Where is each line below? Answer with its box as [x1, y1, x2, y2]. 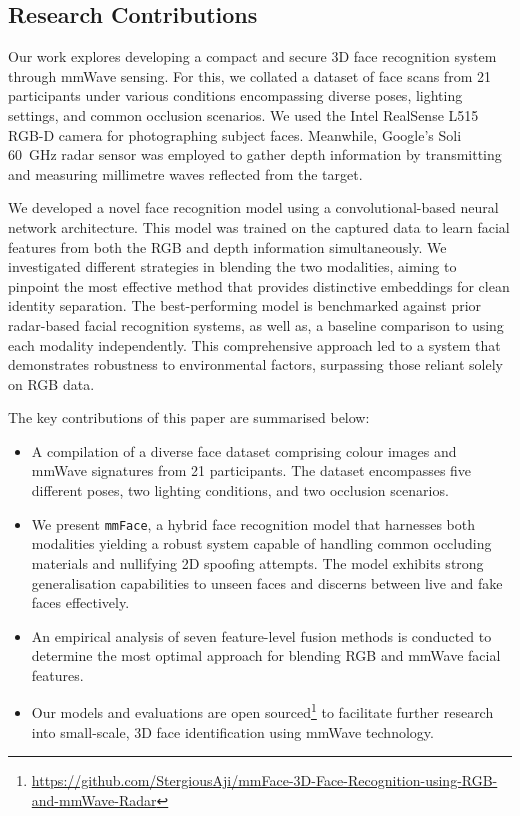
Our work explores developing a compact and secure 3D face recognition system [8, 46, 497, 67]
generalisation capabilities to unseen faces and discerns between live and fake [31, 572, 503, 593]
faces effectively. [31, 592, 130, 613]
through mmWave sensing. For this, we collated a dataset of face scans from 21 [8, 65, 491, 86]
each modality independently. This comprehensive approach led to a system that [8, 334, 501, 355]
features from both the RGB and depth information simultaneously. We [8, 236, 447, 257]
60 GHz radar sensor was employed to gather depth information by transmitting [8, 144, 502, 165]
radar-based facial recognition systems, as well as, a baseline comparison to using [8, 314, 504, 335]
